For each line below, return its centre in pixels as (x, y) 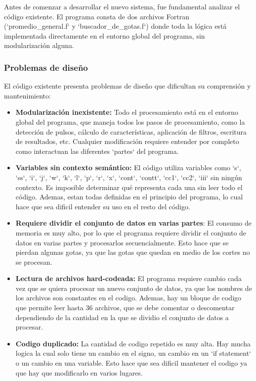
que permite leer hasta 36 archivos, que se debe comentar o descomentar (125, 308)
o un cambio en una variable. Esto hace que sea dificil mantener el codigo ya (131, 363)
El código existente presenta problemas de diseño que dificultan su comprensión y (128, 86)
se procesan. (34, 262)
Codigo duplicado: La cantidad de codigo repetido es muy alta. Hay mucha (133, 343)
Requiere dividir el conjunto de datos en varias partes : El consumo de (133, 223)
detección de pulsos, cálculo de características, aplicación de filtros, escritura (131, 131)
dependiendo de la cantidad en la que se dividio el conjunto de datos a (122, 317)
